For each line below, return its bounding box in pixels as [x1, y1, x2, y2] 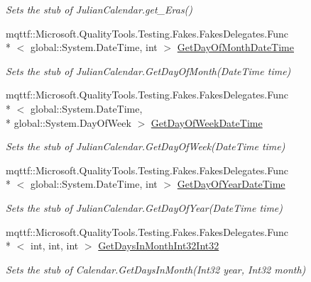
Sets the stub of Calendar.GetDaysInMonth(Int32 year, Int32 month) [6, 261, 306, 276]
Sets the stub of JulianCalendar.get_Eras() [6, 2, 193, 16]
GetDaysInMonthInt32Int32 [98, 238, 219, 253]
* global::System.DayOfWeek [6, 115, 131, 130]
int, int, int [30, 238, 79, 253]
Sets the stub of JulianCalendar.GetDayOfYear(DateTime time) [6, 200, 283, 215]
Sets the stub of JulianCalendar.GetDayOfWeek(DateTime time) [6, 139, 285, 154]
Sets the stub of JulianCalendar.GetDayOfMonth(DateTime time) [6, 63, 291, 78]
